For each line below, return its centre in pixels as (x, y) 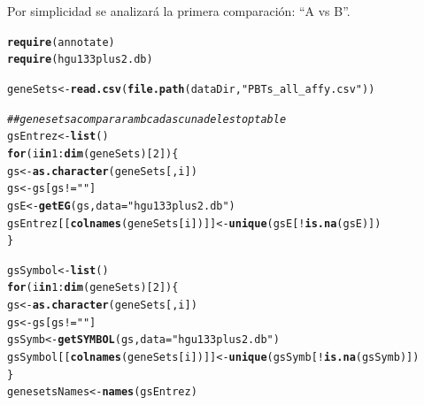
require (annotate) (61, 42)
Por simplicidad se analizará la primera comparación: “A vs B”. (179, 11)
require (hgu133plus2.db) (80, 60)
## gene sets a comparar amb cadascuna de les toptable (147, 119)
